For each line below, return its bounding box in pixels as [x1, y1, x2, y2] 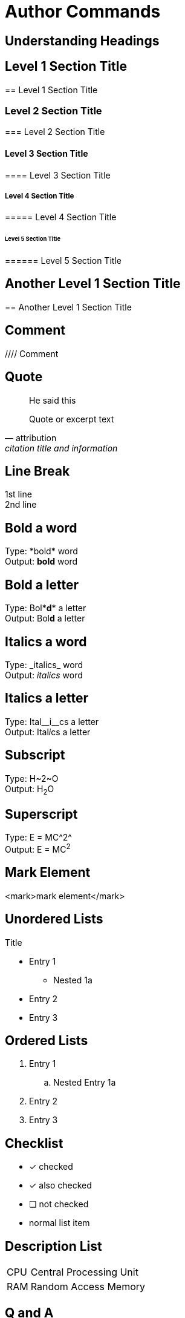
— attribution [5, 432, 57, 443]
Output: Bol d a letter [5, 613, 85, 624]
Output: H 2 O [5, 783, 54, 796]
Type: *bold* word [5, 546, 78, 557]
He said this [29, 395, 76, 405]
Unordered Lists [5, 911, 103, 927]
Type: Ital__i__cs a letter [5, 716, 99, 727]
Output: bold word [5, 556, 78, 567]
